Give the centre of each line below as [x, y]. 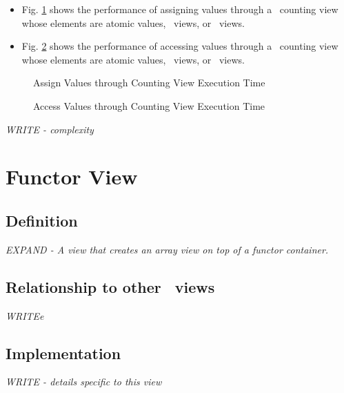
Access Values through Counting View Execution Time [149, 105]
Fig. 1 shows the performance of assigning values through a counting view [180, 9]
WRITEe [25, 315]
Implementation [63, 353]
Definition [42, 220]
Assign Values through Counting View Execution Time [149, 83]
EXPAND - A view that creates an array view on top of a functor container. [167, 249]
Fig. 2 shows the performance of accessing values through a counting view [180, 46]
